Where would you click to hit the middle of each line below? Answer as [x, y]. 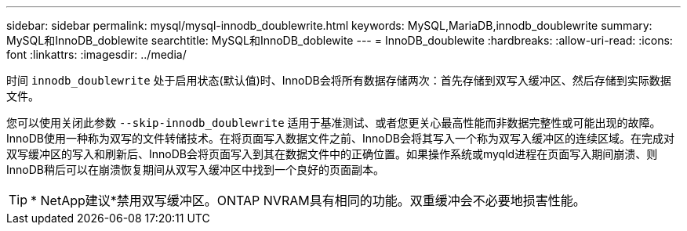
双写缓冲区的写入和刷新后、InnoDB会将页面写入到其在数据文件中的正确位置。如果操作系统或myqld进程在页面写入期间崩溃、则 [332, 154]
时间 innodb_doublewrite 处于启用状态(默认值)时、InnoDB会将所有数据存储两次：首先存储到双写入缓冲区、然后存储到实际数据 [339, 80]
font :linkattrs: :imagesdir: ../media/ [96, 54]
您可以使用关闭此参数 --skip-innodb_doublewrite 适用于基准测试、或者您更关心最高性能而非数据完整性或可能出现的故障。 [334, 123]
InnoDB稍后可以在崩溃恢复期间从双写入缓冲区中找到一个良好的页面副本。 [195, 170]
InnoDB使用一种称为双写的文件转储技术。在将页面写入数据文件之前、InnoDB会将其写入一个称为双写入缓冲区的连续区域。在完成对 [340, 138]
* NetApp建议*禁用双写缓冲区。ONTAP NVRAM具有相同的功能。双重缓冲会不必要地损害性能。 [308, 200]
